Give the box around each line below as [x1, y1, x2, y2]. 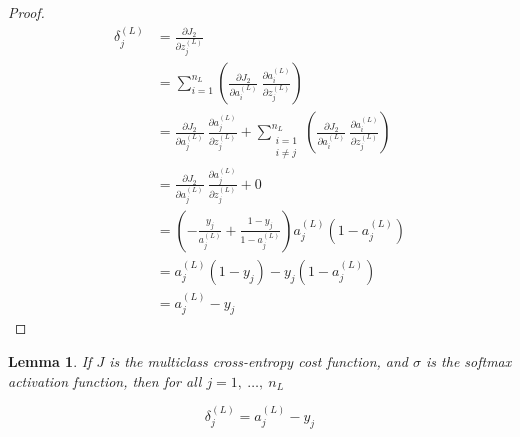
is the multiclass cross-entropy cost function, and [109, 351, 409, 372]
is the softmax [426, 351, 512, 372]
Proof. [8, 2, 45, 22]
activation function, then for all [8, 370, 202, 391]
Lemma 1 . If [8, 351, 92, 372]
